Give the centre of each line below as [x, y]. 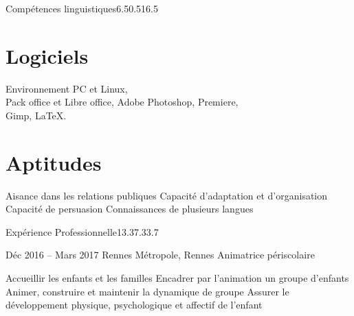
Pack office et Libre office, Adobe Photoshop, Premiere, [122, 102]
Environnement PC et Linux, [67, 88]
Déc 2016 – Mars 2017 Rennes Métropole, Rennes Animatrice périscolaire [160, 255]
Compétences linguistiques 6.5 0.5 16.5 [82, 8]
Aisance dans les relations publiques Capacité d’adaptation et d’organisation [167, 195]
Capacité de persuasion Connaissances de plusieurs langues [130, 209]
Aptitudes [54, 162]
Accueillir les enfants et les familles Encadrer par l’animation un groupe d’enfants [177, 278]
